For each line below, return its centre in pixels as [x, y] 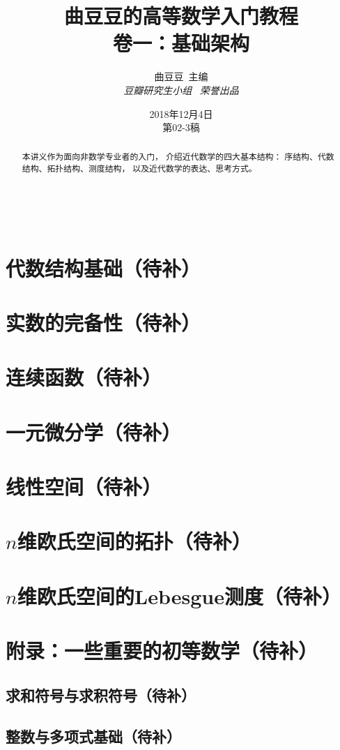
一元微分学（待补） [94, 432]
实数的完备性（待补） [103, 322]
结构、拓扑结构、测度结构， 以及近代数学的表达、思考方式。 [139, 168]
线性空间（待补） [84, 487]
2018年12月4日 [181, 113]
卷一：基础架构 [181, 43]
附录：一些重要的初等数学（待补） [162, 651]
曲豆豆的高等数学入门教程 [181, 16]
